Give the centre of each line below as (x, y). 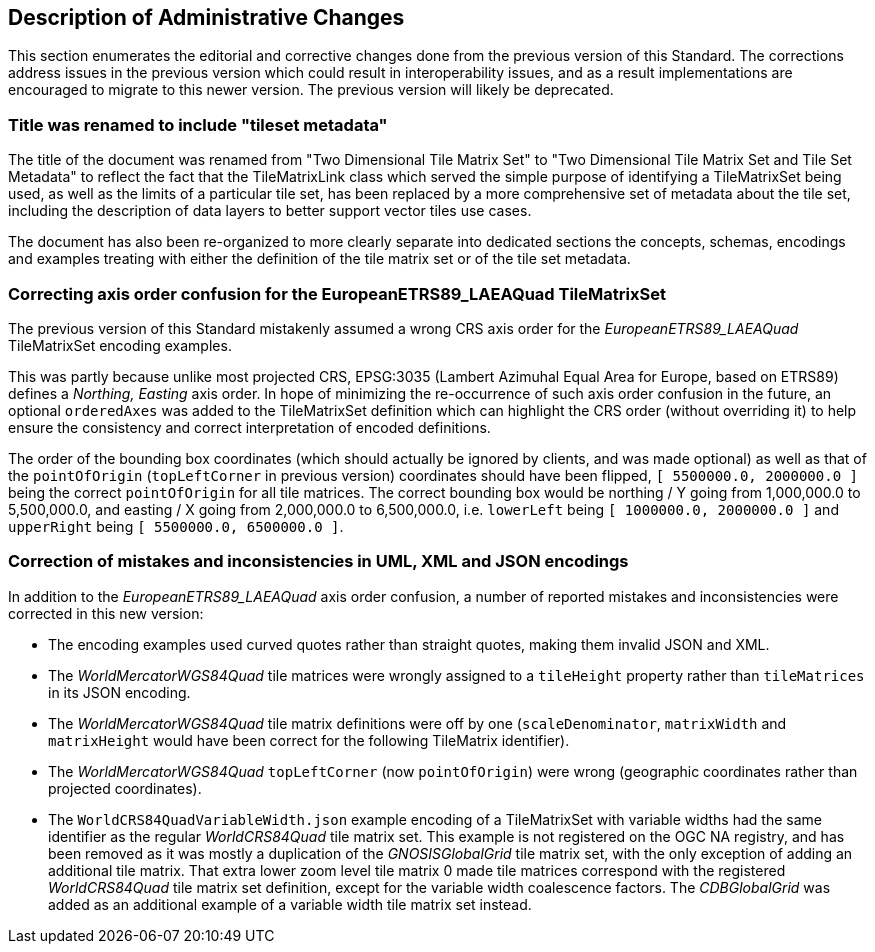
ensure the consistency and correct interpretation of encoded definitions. (249, 427)
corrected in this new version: (106, 613)
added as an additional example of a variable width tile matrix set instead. (290, 904)
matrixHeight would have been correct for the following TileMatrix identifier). (309, 740)
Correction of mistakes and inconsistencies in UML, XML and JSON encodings (318, 561)
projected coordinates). (125, 788)
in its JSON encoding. (119, 692)
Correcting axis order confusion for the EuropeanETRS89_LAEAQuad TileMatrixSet (337, 293)
